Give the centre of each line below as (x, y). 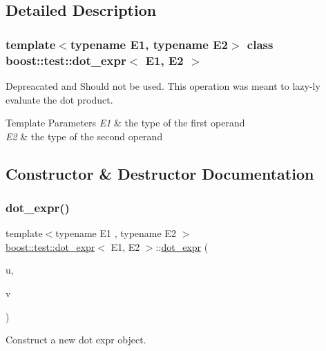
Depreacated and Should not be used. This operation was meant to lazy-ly (163, 85)
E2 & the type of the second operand (84, 136)
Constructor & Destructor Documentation (160, 173)
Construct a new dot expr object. (76, 340)
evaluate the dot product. (59, 99)
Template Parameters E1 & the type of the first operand (125, 123)
